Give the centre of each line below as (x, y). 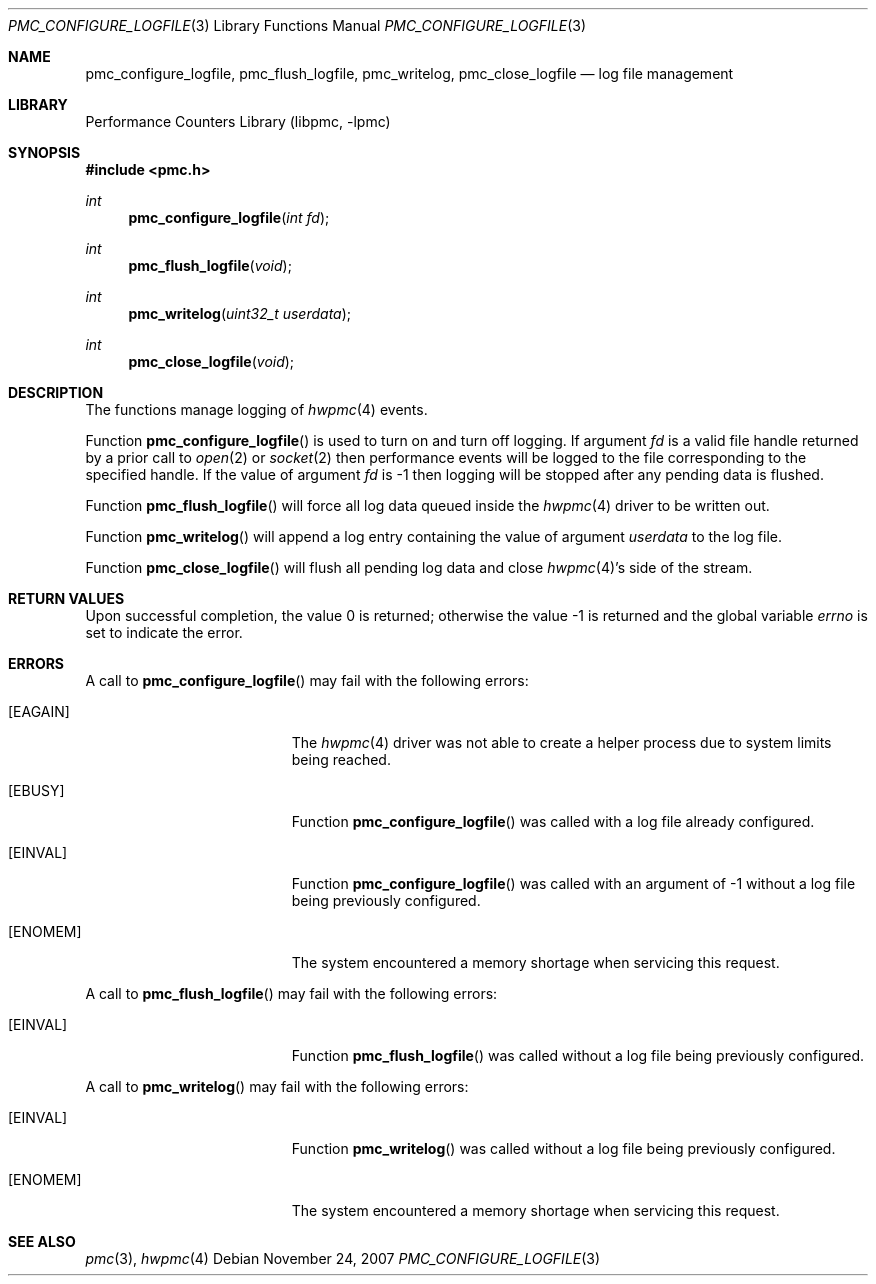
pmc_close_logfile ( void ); (211, 361)
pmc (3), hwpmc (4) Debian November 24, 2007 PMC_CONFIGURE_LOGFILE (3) (343, 1258)
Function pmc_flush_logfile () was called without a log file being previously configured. (578, 1055)
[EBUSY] (36, 790)
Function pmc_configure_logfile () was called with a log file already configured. (553, 821)
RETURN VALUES (66, 598)
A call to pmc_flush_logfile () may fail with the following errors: (291, 993)
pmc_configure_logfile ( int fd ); (229, 217)
